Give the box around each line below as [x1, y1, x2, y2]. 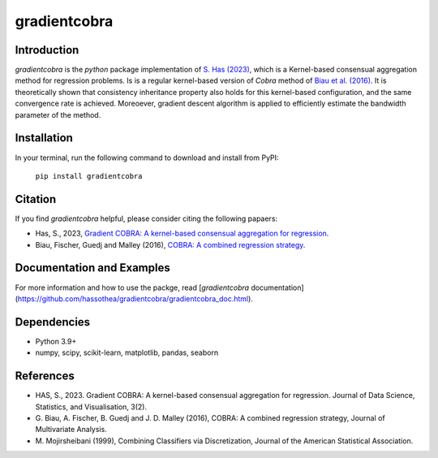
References [15, 369, 75, 383]
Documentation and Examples [15, 261, 170, 275]
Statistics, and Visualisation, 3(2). [35, 402, 148, 412]
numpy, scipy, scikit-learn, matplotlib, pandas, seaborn [35, 348, 219, 357]
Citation [15, 192, 57, 206]
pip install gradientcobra [35, 171, 143, 180]
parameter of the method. [15, 110, 101, 119]
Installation [15, 131, 73, 145]
